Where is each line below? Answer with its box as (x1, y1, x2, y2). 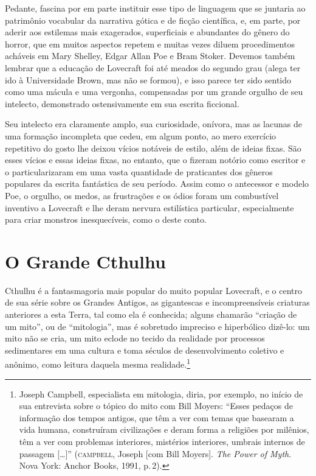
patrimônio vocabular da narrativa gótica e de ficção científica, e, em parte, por (5, 13, 301, 26)
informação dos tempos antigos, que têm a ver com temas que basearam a (19, 411, 294, 424)
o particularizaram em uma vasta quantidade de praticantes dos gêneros (5, 165, 273, 178)
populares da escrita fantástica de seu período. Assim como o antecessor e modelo (5, 177, 309, 190)
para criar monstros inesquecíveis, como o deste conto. (5, 213, 207, 226)
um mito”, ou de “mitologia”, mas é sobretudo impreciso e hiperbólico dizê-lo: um (5, 320, 310, 332)
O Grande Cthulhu (5, 248, 166, 273)
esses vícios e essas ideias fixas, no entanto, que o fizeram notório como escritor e (5, 153, 306, 166)
